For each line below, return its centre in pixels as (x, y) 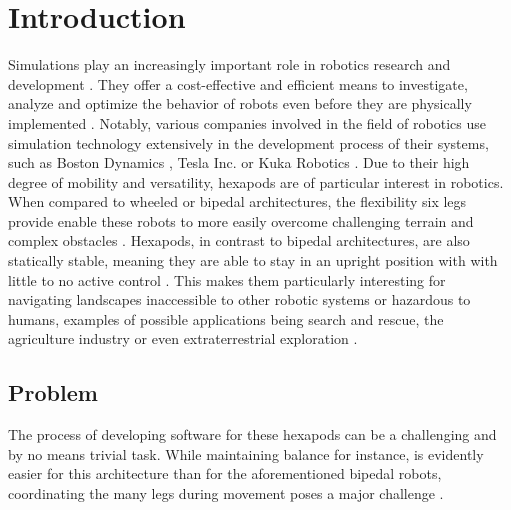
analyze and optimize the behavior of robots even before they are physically (240, 103)
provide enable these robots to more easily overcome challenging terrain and (241, 220)
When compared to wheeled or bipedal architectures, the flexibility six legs (237, 201)
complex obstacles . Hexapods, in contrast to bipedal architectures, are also (239, 240)
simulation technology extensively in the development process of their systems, (248, 142)
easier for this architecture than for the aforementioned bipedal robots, (225, 473)
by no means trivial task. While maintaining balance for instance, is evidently (246, 453)
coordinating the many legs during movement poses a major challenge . (226, 493)
